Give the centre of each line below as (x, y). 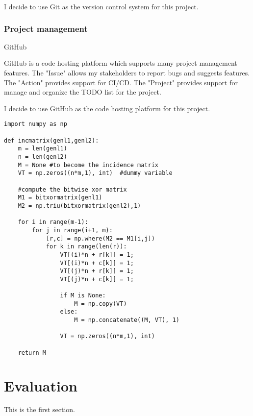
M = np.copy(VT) (101, 304)
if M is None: (83, 296)
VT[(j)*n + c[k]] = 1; (97, 279)
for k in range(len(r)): (86, 247)
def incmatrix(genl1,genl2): (51, 140)
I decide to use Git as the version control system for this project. (101, 6)
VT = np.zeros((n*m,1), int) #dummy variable (95, 173)
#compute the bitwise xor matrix (72, 189)
